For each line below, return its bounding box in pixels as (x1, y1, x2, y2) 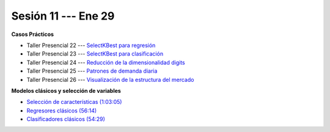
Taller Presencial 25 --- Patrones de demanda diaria (26, 67, 158, 75)
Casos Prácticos (11, 31, 54, 38)
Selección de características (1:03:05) (26, 98, 122, 106)
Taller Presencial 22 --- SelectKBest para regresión (26, 42, 156, 49)
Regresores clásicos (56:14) (26, 107, 97, 114)
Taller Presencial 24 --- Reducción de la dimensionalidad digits (26, 59, 186, 66)
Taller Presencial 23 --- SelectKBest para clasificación (26, 50, 164, 57)
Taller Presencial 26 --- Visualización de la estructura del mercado (26, 76, 194, 83)
